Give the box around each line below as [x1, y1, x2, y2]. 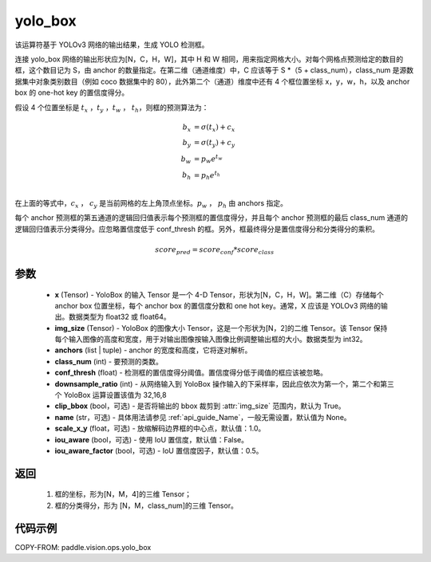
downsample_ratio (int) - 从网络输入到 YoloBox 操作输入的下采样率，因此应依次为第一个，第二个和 [54, 379, 381, 388]
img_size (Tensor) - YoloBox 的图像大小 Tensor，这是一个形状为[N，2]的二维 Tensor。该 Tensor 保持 [54, 323, 388, 332]
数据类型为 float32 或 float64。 [68, 312, 171, 322]
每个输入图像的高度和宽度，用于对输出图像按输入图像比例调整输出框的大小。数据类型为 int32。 [54, 335, 367, 344]
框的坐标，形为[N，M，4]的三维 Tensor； [54, 489, 192, 499]
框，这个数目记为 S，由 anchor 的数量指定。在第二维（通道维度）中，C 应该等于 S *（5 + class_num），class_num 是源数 [14, 65, 414, 75]
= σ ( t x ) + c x [193, 122, 235, 133]
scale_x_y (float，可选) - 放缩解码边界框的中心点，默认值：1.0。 [54, 423, 266, 434]
